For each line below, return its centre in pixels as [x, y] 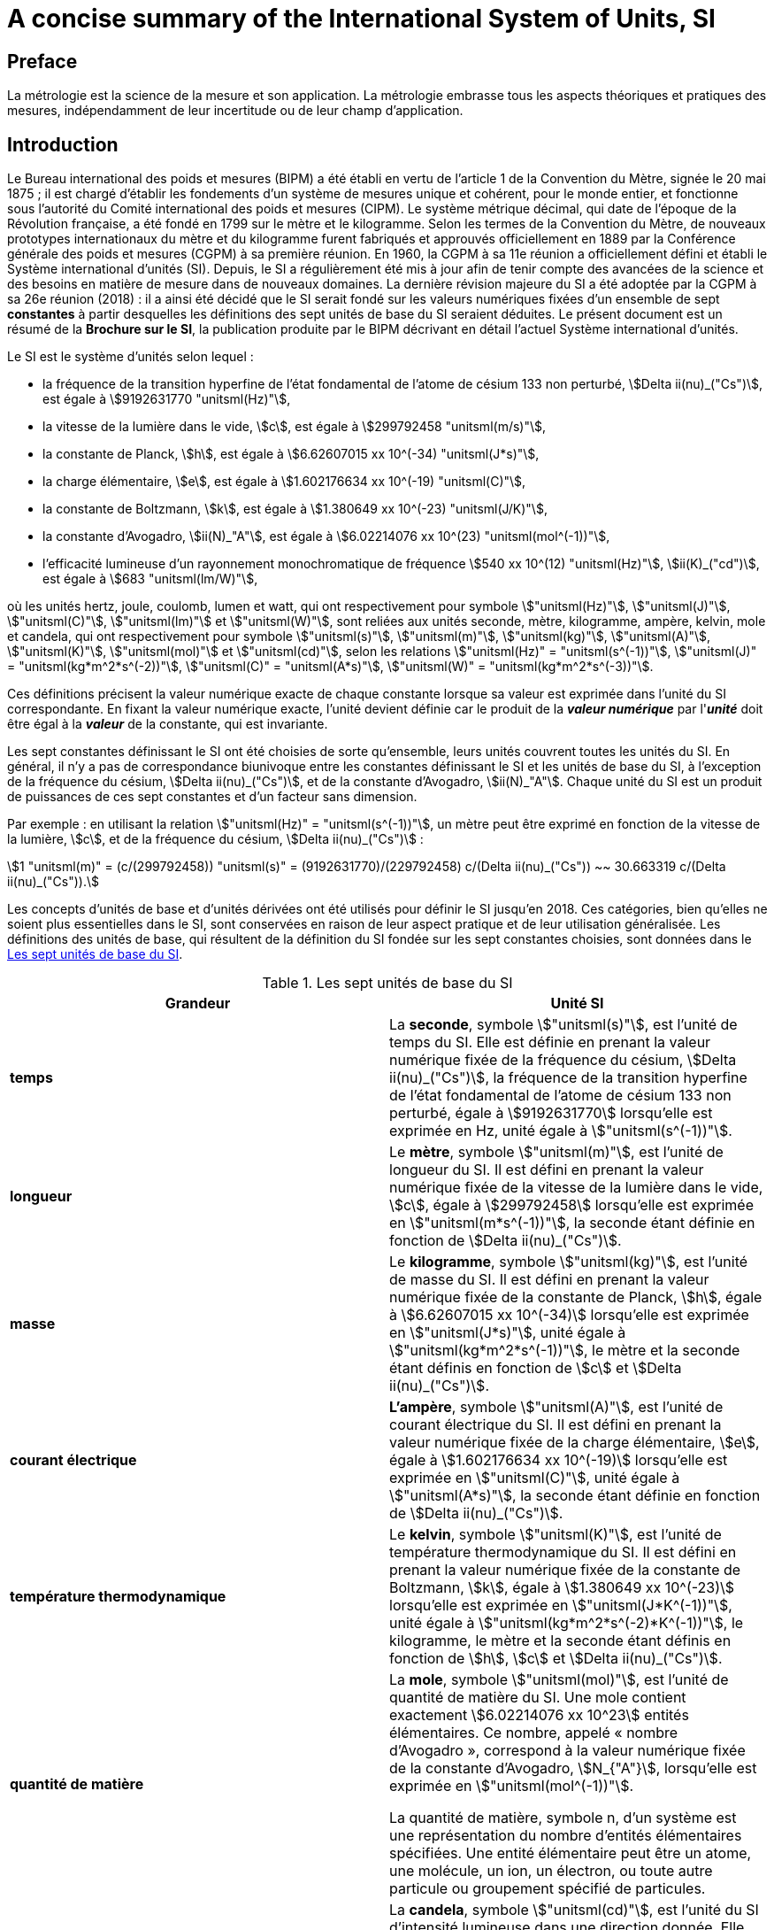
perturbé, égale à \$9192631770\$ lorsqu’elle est [551, 1113]
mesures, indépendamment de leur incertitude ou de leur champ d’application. [235, 111]
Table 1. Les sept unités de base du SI [387, 983]
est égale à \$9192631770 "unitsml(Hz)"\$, [167, 399]
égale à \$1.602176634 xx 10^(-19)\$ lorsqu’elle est [559, 1460]
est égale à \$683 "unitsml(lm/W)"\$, [150, 579]
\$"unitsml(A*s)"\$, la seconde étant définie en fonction [575, 1496]
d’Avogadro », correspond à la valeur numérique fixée [567, 1751]
